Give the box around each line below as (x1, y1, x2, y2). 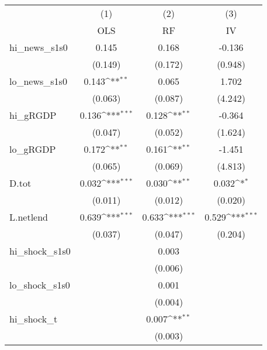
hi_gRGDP (9, 108, 57, 122)
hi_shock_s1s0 (9, 244, 71, 258)
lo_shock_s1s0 (9, 278, 70, 291)
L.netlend (9, 210, 48, 224)
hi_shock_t (9, 312, 58, 325)
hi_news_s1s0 (9, 40, 68, 54)
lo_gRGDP (9, 142, 56, 156)
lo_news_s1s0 (9, 74, 67, 88)
